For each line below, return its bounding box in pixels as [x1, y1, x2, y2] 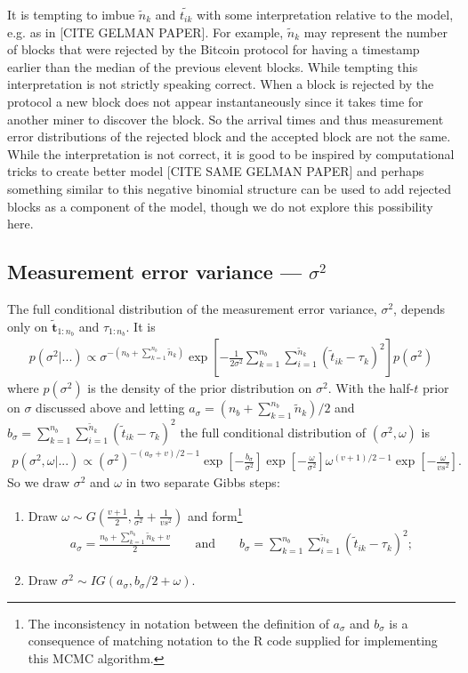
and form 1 [187, 504, 243, 525]
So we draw [7, 473, 70, 492]
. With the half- [327, 379, 415, 397]
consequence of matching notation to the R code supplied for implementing [28, 631, 438, 650]
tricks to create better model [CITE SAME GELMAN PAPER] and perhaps [7, 162, 424, 180]
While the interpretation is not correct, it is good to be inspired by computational [7, 144, 455, 163]
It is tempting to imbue [7, 5, 135, 23]
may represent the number [303, 22, 448, 41]
